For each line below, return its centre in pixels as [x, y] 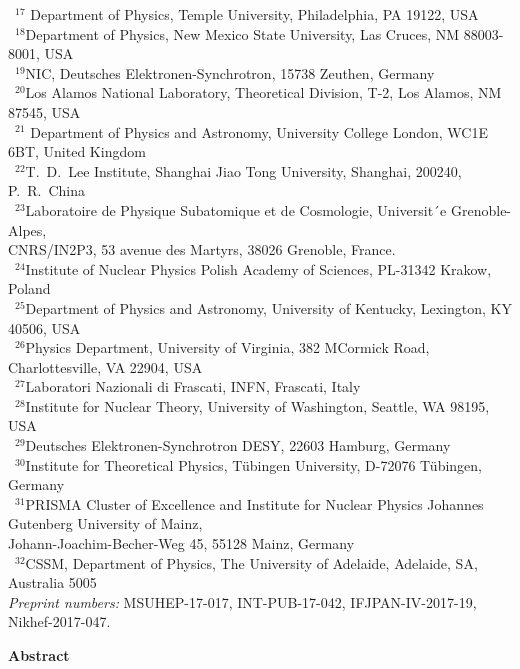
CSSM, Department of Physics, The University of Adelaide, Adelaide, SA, [251, 562]
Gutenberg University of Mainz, [105, 523]
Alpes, [27, 229]
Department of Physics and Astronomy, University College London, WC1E [259, 131]
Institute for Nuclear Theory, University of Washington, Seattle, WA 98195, [257, 405]
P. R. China [47, 190]
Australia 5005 [52, 582]
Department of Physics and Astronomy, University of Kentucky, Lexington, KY [268, 307]
